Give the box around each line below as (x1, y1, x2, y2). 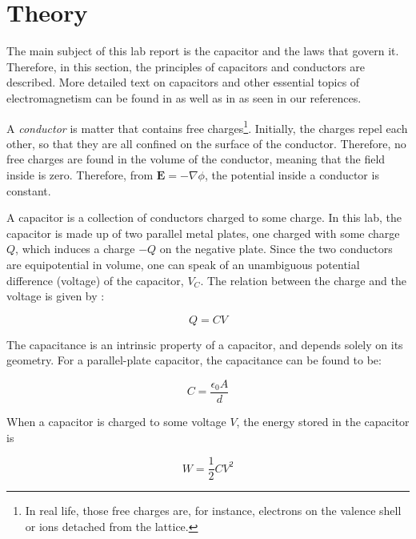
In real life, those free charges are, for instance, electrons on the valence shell (25, 502, 402, 519)
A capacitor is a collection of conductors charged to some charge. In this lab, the (6, 209, 402, 226)
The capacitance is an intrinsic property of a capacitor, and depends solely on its (6, 336, 403, 352)
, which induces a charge (15, 240, 135, 257)
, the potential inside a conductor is (204, 166, 379, 183)
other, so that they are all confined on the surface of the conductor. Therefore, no (6, 135, 406, 151)
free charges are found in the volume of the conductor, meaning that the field (6, 151, 386, 167)
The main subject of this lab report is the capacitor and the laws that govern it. (6, 42, 399, 59)
